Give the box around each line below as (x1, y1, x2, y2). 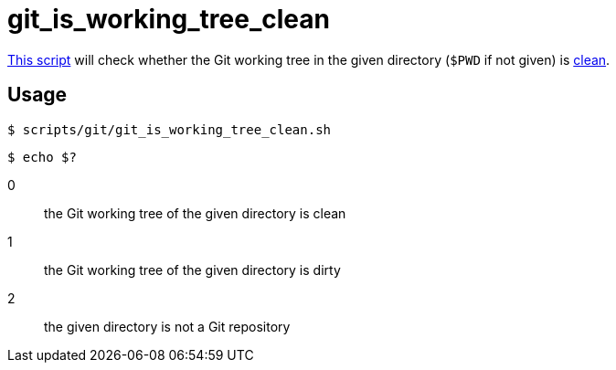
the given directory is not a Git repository (44, 318, 291, 334)
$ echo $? (7, 149, 77, 164)
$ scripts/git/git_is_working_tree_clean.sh (7, 122, 332, 137)
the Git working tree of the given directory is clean (44, 205, 346, 221)
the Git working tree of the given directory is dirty (44, 261, 341, 278)
